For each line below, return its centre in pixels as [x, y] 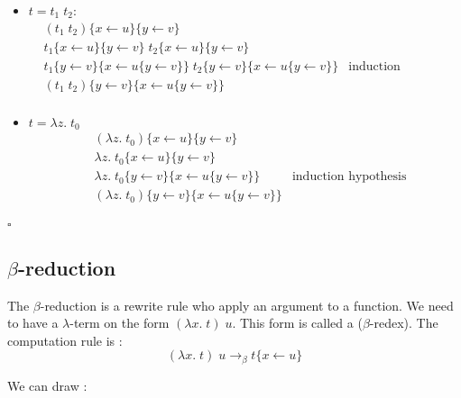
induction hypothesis [349, 177]
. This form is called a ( [297, 323]
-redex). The [404, 323]
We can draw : [47, 385]
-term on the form [120, 323]
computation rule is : [65, 340]
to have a [33, 323]
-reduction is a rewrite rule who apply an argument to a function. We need [247, 305]
